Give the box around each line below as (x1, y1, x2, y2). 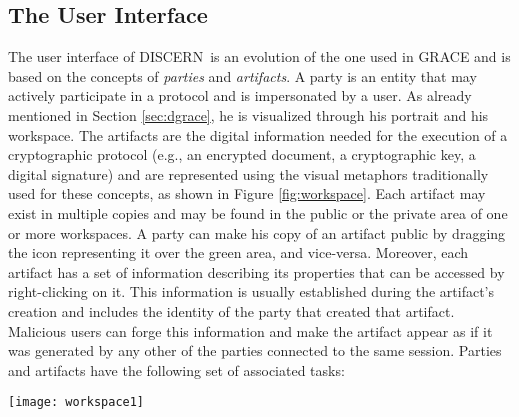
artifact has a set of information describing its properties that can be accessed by (8, 261, 505, 282)
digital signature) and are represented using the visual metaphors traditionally (8, 163, 489, 184)
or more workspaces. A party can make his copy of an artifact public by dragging (8, 222, 506, 243)
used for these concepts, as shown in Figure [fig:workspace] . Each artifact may (8, 183, 486, 204)
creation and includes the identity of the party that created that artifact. (8, 300, 455, 321)
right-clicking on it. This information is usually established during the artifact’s (8, 281, 495, 302)
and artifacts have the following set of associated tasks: (8, 359, 345, 380)
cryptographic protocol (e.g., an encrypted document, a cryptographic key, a (8, 144, 476, 165)
